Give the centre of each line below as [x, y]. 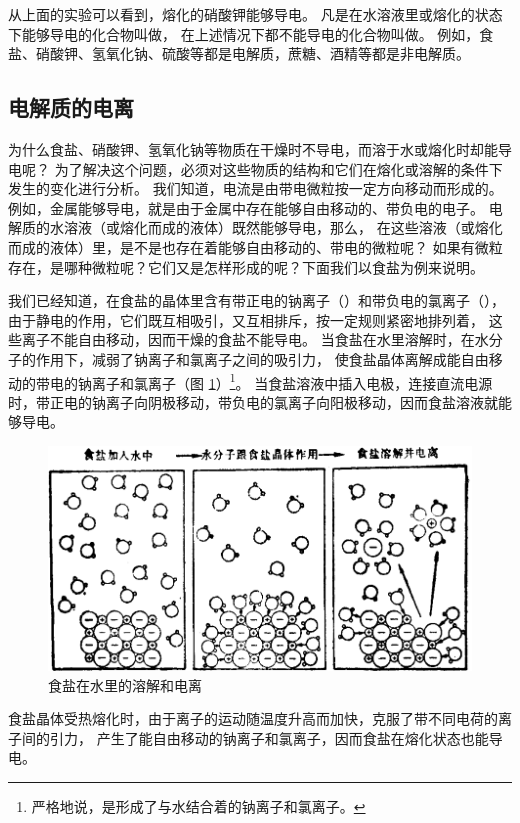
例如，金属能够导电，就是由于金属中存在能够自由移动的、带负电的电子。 [246, 207]
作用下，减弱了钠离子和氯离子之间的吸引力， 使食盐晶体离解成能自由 [262, 358]
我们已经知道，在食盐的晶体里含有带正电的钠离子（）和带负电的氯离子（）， [256, 300]
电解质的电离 [71, 107]
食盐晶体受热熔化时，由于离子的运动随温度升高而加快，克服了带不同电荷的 [253, 718]
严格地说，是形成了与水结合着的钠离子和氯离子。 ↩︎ [198, 805]
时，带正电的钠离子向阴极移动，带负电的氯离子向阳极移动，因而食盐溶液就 [253, 401]
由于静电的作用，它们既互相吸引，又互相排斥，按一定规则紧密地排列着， [246, 319]
